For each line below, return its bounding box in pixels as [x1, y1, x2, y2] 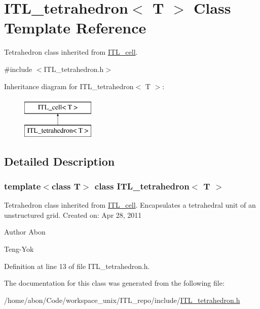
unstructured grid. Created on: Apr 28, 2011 [4, 209, 142, 220]
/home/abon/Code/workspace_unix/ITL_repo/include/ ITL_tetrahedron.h [4, 294, 240, 305]
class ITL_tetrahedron [94, 179, 190, 192]
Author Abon [4, 226, 46, 237]
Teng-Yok [4, 244, 34, 254]
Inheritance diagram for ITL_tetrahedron [4, 81, 134, 91]
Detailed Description [4, 153, 115, 169]
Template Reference [4, 17, 146, 38]
